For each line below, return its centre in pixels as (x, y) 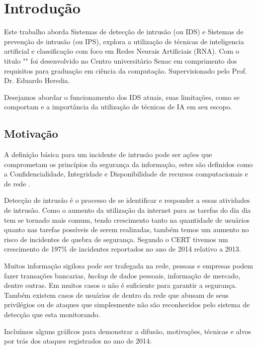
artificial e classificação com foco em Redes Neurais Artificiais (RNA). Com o (122, 51)
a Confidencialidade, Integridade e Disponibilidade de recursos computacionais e (126, 174)
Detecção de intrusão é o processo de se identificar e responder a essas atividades (127, 200)
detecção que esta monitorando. (52, 314)
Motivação (31, 133)
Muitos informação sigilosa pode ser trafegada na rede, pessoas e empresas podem (128, 266)
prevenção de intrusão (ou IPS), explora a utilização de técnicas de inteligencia (124, 41)
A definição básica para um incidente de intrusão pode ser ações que (108, 154)
